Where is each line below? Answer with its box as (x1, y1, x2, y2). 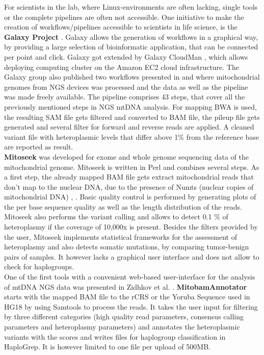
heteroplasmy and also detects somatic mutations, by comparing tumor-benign (4, 241, 249, 252)
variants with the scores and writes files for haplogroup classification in (4, 331, 226, 342)
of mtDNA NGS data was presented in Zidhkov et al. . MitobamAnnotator (4, 281, 247, 292)
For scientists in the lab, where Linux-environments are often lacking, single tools (4, 2, 258, 12)
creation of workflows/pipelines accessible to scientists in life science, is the (4, 21, 237, 32)
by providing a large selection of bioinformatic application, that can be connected (4, 41, 258, 52)
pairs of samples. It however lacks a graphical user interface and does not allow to (4, 251, 259, 262)
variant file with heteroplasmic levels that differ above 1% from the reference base (4, 131, 259, 142)
